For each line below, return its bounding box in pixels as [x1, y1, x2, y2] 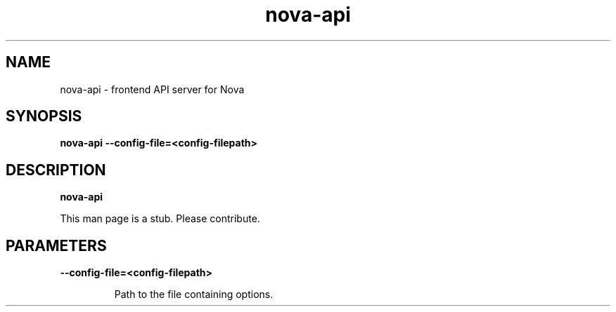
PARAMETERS [6, 236, 107, 255]
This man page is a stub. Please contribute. [60, 212, 260, 225]
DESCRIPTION [6, 161, 106, 179]
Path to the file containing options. [114, 288, 274, 301]
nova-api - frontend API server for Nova [60, 83, 245, 95]
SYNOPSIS [6, 107, 82, 126]
